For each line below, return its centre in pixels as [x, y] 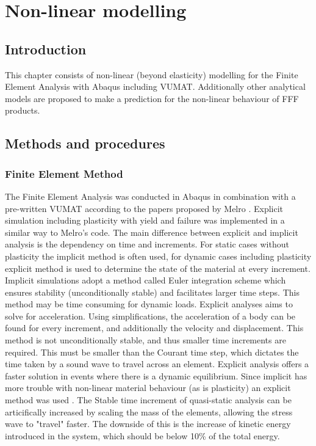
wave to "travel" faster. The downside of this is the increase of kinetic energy [148, 424]
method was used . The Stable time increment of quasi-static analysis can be [148, 400]
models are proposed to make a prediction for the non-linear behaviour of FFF [152, 98]
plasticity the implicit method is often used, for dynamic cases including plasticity [158, 256]
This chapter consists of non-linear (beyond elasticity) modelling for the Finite [152, 74]
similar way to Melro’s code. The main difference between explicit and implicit [152, 232]
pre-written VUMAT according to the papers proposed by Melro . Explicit [144, 208]
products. [23, 110]
